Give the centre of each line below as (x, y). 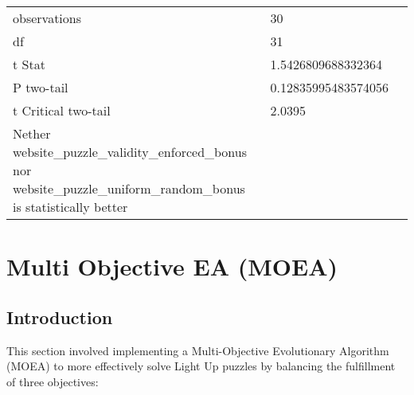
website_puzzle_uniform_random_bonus (129, 188)
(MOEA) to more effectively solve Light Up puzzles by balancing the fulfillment (201, 366)
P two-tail (41, 87)
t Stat (29, 64)
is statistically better (70, 207)
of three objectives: (53, 381)
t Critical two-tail (62, 110)
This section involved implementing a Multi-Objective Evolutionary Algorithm (198, 350)
